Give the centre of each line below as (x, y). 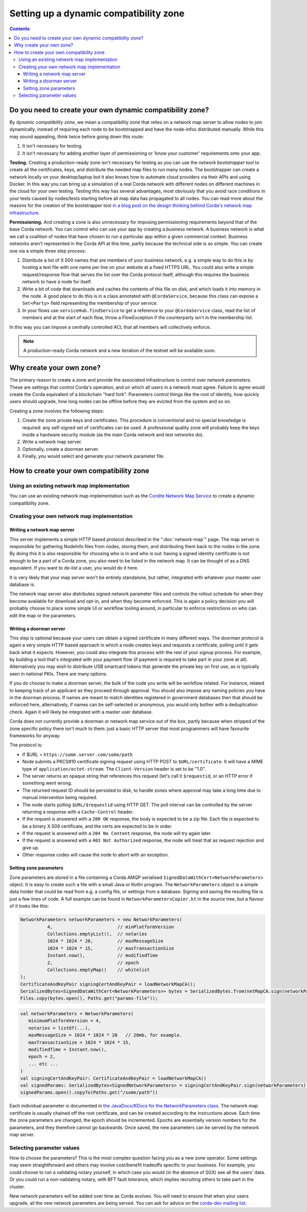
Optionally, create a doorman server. (61, 449)
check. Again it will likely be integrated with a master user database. (81, 712)
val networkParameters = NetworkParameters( (77, 1014)
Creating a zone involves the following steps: (57, 411)
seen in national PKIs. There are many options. (58, 674)
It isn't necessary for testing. (52, 146)
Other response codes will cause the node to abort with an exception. (96, 855)
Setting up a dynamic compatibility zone (97, 13)
